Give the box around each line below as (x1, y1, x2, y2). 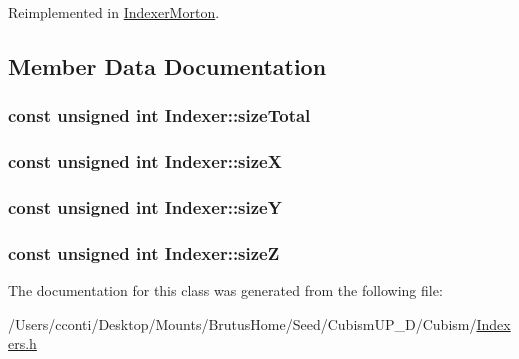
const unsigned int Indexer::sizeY (8, 194, 282, 219)
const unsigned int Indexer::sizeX (8, 149, 282, 174)
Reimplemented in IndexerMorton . (8, 2, 220, 22)
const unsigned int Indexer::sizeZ (8, 240, 280, 265)
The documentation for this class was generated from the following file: (8, 280, 443, 301)
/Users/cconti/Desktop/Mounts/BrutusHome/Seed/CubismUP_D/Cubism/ (8, 313, 477, 334)
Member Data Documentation (8, 50, 327, 81)
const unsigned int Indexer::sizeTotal (8, 103, 311, 128)
